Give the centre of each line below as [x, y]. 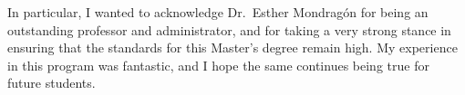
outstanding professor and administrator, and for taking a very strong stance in [229, 29]
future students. [52, 83]
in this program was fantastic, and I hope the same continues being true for [218, 65]
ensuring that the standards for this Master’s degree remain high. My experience [232, 47]
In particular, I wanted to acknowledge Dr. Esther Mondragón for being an [218, 12]
